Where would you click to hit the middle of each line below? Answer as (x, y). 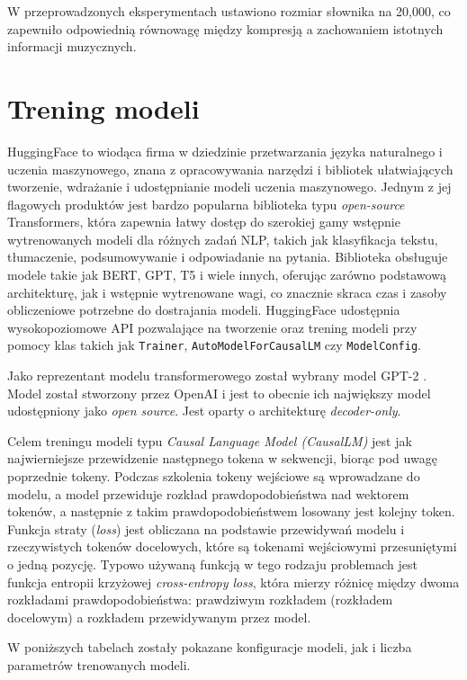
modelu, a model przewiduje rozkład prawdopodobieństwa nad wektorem (208, 493)
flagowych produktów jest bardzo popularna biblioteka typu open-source (206, 204)
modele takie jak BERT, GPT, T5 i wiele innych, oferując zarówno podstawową (227, 275)
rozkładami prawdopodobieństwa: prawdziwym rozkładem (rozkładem (200, 599)
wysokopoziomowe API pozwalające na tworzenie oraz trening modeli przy (212, 327)
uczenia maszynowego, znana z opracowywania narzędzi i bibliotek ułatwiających (230, 169)
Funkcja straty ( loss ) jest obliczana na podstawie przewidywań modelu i (206, 528)
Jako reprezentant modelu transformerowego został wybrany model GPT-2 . (217, 376)
